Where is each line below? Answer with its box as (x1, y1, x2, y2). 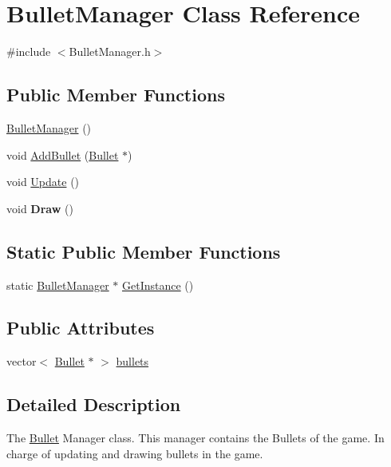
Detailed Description (6, 392, 181, 417)
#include (6, 43, 51, 60)
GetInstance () (122, 276, 194, 293)
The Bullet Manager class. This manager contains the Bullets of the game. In (6, 429, 385, 446)
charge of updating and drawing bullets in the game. (6, 445, 263, 461)
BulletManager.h (69, 43, 151, 60)
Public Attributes (6, 315, 155, 340)
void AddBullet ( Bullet (6, 146, 119, 163)
